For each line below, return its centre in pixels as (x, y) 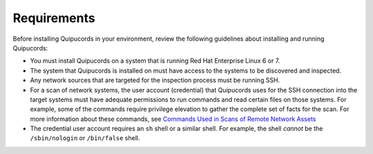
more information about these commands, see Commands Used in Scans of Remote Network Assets (173, 119)
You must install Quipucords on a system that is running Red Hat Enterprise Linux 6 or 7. (155, 61)
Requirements (54, 18)
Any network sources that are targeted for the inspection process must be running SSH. (155, 80)
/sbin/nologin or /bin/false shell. (85, 138)
